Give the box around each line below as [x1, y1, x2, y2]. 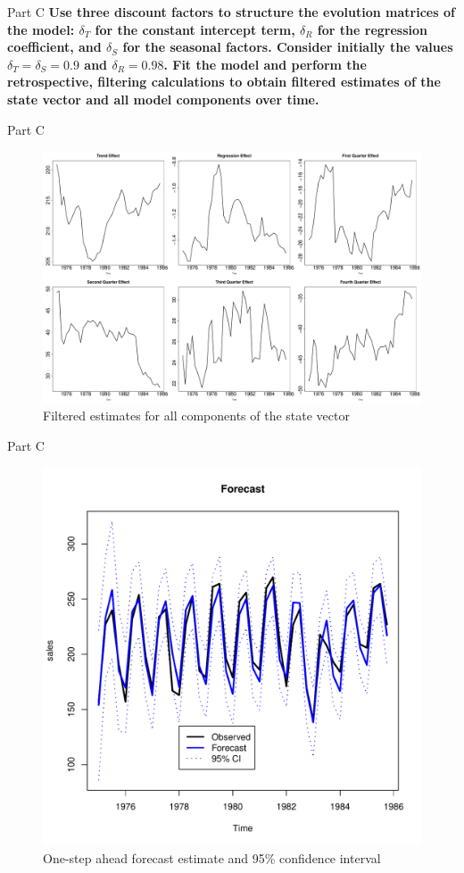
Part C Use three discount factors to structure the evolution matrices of [7, 3, 455, 21]
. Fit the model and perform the [163, 54, 367, 73]
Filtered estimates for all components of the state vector [43, 406, 350, 425]
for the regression [317, 20, 428, 38]
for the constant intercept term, [95, 20, 295, 38]
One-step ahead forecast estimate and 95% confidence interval [43, 848, 381, 867]
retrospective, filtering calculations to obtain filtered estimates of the [7, 72, 441, 91]
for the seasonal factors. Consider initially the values [122, 37, 453, 56]
